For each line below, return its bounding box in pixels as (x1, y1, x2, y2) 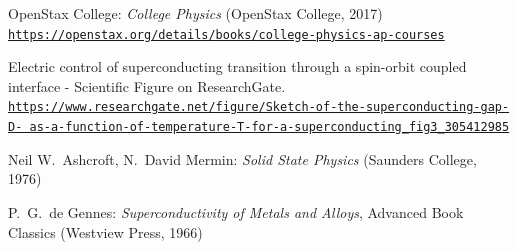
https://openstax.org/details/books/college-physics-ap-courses (8, 27, 445, 42)
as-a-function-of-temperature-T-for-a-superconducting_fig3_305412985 (29, 120, 510, 135)
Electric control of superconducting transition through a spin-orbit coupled (8, 56, 467, 77)
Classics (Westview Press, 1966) (8, 221, 203, 242)
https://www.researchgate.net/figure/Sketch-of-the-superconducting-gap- (8, 100, 510, 115)
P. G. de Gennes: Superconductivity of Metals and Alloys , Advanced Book (8, 201, 464, 222)
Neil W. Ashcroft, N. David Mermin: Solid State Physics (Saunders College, (8, 148, 477, 169)
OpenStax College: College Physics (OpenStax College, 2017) (8, 3, 383, 23)
